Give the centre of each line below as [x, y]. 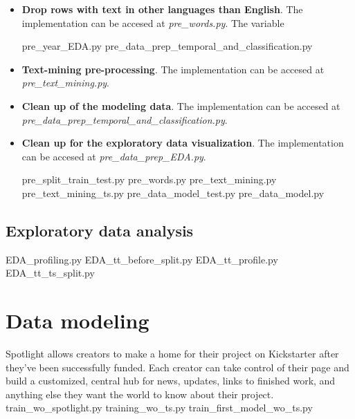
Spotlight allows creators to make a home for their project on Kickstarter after [172, 354]
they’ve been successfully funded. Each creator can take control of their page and [177, 367]
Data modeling [78, 320]
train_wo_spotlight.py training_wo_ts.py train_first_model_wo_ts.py [159, 408]
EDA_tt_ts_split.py [50, 273]
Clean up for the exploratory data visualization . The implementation [183, 143]
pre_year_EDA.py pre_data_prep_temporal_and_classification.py [167, 46]
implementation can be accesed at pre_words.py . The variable [153, 22]
